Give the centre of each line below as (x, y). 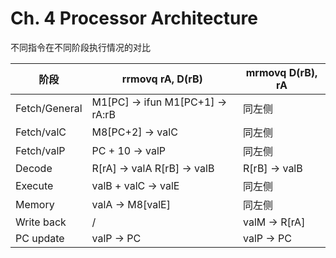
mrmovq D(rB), (281, 72)
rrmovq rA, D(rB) (162, 79)
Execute (34, 185)
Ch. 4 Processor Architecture (134, 18)
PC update (40, 238)
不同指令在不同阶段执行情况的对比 (80, 47)
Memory (35, 204)
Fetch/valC (41, 132)
